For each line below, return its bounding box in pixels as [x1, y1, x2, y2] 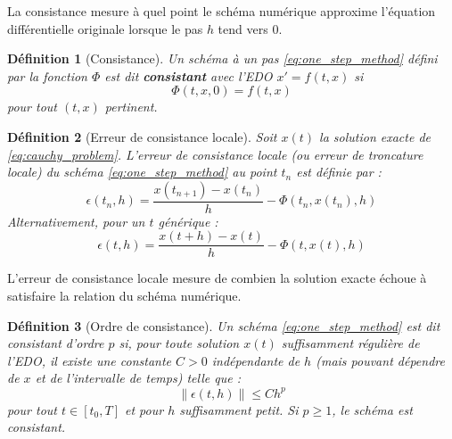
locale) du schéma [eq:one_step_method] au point [7, 162, 277, 181]
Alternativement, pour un [7, 211, 145, 230]
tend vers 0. [218, 19, 283, 37]
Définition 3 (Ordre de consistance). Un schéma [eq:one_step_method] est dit [7, 316, 440, 335]
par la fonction [7, 66, 87, 85]
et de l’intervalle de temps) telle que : [35, 369, 241, 387]
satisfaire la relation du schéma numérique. [7, 286, 242, 305]
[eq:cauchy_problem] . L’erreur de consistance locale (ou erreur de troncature [7, 145, 423, 163]
